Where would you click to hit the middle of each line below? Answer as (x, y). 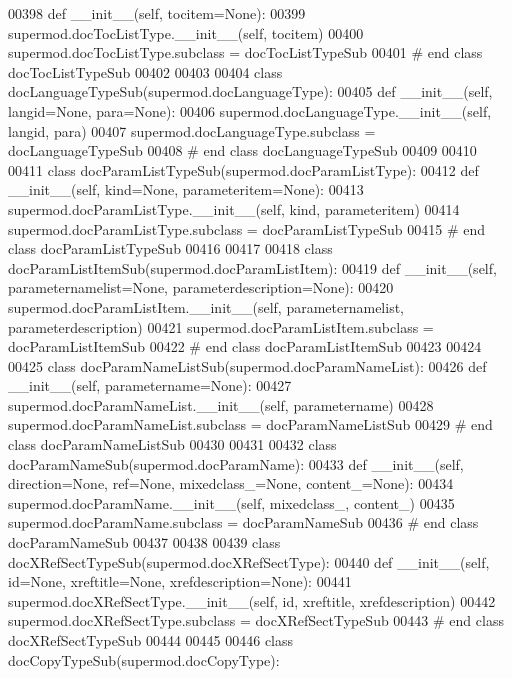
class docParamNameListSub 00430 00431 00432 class (172, 444)
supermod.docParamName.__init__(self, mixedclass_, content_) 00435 (231, 502)
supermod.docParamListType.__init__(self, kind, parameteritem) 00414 (234, 208)
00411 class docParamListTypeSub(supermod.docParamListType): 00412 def (243, 169)
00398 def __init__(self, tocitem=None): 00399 (157, 13)
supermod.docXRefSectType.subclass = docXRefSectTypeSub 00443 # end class (256, 620)
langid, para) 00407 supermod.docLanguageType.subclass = (192, 130)
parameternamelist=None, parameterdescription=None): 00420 (201, 287)
